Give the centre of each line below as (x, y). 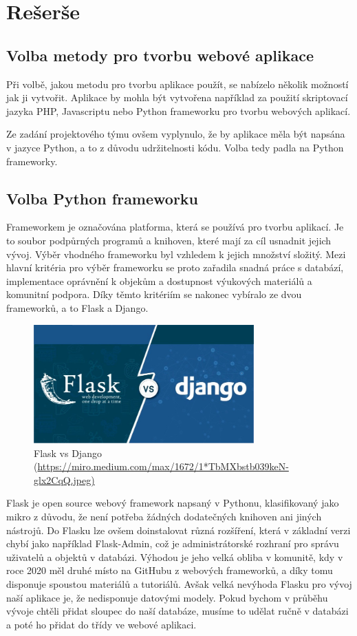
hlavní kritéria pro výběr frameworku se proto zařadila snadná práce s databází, (175, 267)
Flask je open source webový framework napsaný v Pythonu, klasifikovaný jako (173, 503)
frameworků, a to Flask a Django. (77, 307)
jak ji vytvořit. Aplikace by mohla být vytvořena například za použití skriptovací (177, 97)
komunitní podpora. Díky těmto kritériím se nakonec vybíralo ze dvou (154, 294)
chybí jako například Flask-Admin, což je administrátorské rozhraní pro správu (173, 543)
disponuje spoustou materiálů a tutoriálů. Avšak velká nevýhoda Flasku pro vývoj (179, 584)
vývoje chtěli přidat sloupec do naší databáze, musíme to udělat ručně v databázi (177, 611)
